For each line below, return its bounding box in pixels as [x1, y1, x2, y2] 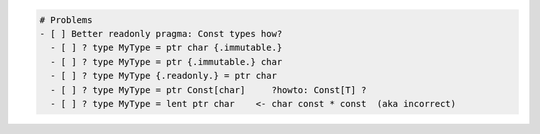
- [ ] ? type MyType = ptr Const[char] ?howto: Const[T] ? [50, 84, 367, 95]
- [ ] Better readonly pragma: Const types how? [39, 28, 283, 39]
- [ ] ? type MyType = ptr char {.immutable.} [50, 42, 283, 54]
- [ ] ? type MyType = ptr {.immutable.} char [50, 56, 283, 67]
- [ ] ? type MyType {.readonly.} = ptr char [50, 70, 277, 82]
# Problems [39, 14, 93, 25]
